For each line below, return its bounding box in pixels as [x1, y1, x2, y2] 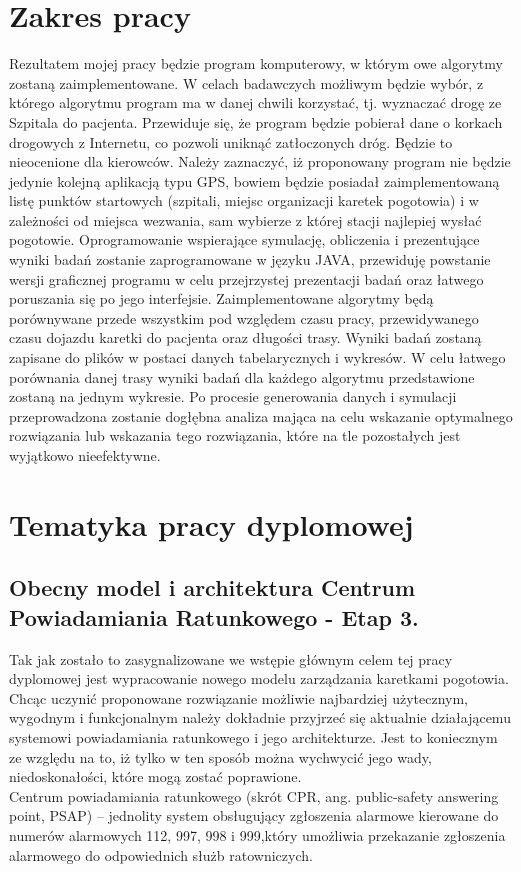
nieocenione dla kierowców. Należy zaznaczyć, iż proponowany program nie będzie [9, 151, 511, 172]
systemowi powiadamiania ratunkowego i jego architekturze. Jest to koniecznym [9, 726, 498, 747]
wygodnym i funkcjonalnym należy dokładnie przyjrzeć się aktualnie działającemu [9, 707, 511, 728]
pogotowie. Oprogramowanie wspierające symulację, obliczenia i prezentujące [9, 229, 480, 250]
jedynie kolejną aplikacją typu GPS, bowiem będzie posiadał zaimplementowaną [9, 170, 500, 191]
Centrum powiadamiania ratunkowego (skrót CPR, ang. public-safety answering [9, 785, 499, 806]
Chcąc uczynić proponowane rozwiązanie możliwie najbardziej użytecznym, [9, 687, 468, 708]
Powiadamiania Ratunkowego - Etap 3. [9, 601, 419, 632]
